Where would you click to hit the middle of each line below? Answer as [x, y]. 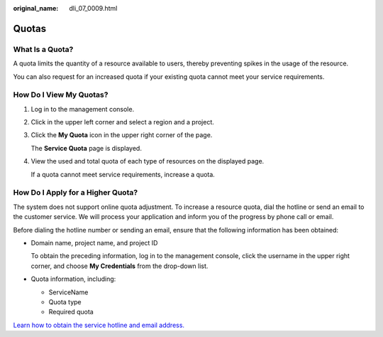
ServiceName [68, 292]
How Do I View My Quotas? [61, 95]
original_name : [36, 8]
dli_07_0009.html [93, 8]
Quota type [65, 301]
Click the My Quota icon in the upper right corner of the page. [122, 135]
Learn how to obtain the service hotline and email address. [99, 325]
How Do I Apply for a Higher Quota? [76, 193]
